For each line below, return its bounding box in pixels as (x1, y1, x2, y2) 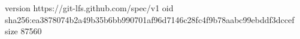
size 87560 (5, 25, 42, 37)
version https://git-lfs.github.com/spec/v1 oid (5, 2, 174, 14)
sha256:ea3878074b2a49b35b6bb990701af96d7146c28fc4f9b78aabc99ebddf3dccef (5, 13, 295, 25)
